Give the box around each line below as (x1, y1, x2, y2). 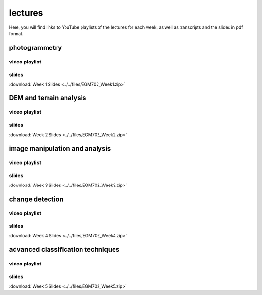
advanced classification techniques (9, 245, 120, 254)
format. (9, 31, 24, 36)
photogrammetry (9, 44, 62, 52)
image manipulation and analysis (9, 144, 111, 153)
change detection (9, 195, 64, 203)
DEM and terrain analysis (9, 94, 87, 102)
